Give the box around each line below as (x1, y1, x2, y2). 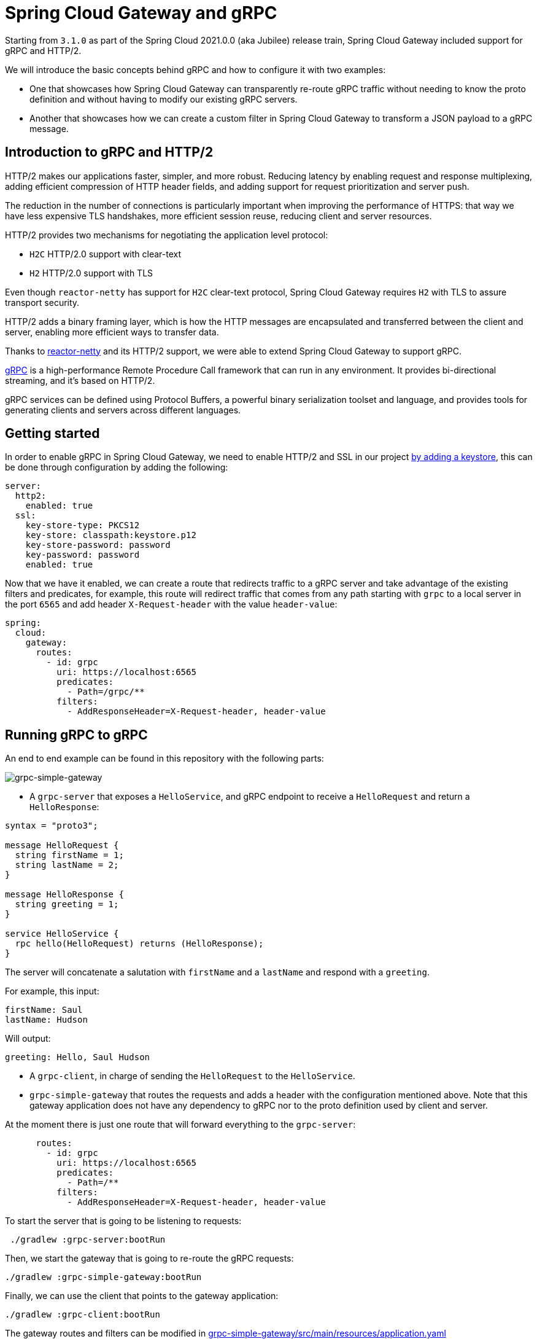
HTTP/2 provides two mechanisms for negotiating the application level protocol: (5, 229, 328, 240)
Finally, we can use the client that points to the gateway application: (5, 1290, 279, 1302)
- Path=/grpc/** (67, 687, 145, 697)
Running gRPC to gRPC (5, 727, 148, 743)
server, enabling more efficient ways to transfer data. (5, 326, 219, 337)
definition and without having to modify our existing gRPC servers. (29, 93, 298, 104)
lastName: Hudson (5, 1015, 88, 1025)
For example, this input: (5, 986, 99, 997)
